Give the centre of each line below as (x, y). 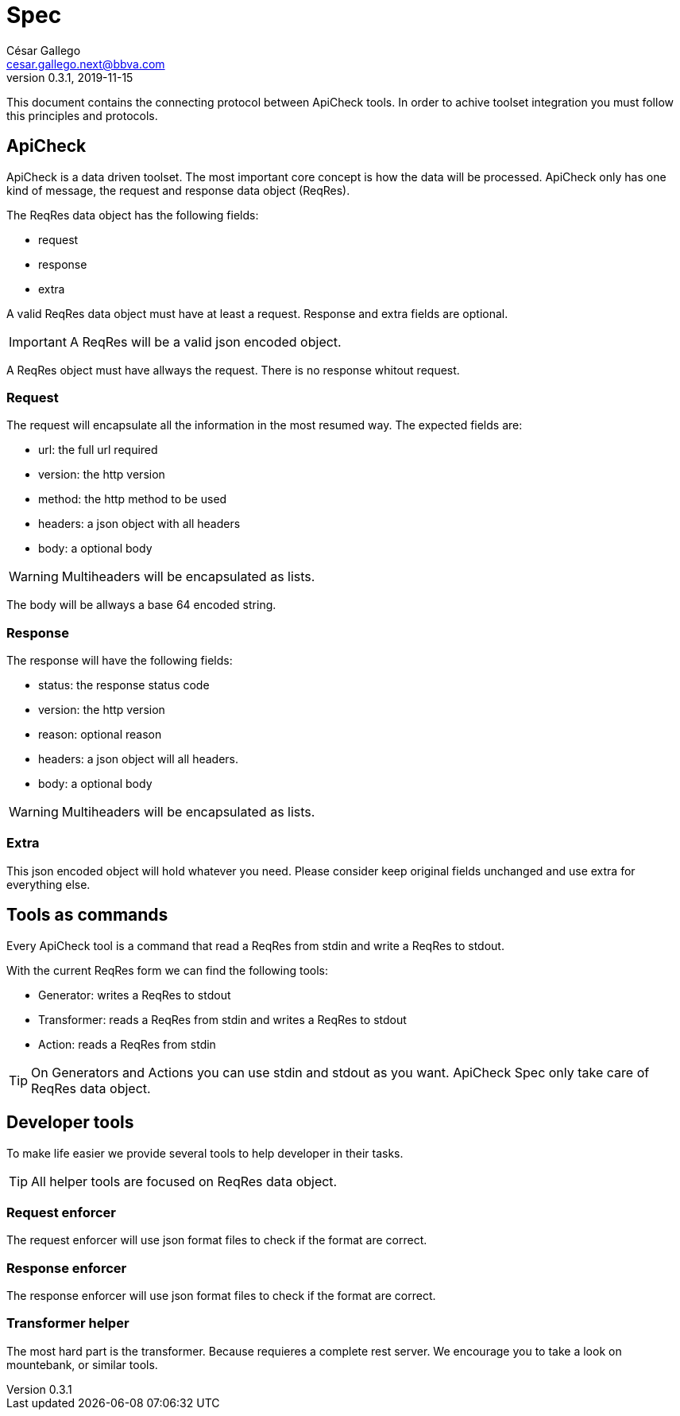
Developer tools (70, 1123)
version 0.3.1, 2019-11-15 (70, 77)
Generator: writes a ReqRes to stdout (135, 995)
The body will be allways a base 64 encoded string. (141, 605)
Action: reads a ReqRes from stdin (127, 1044)
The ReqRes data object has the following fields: (133, 215)
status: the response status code (124, 685)
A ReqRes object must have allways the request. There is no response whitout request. (233, 370)
